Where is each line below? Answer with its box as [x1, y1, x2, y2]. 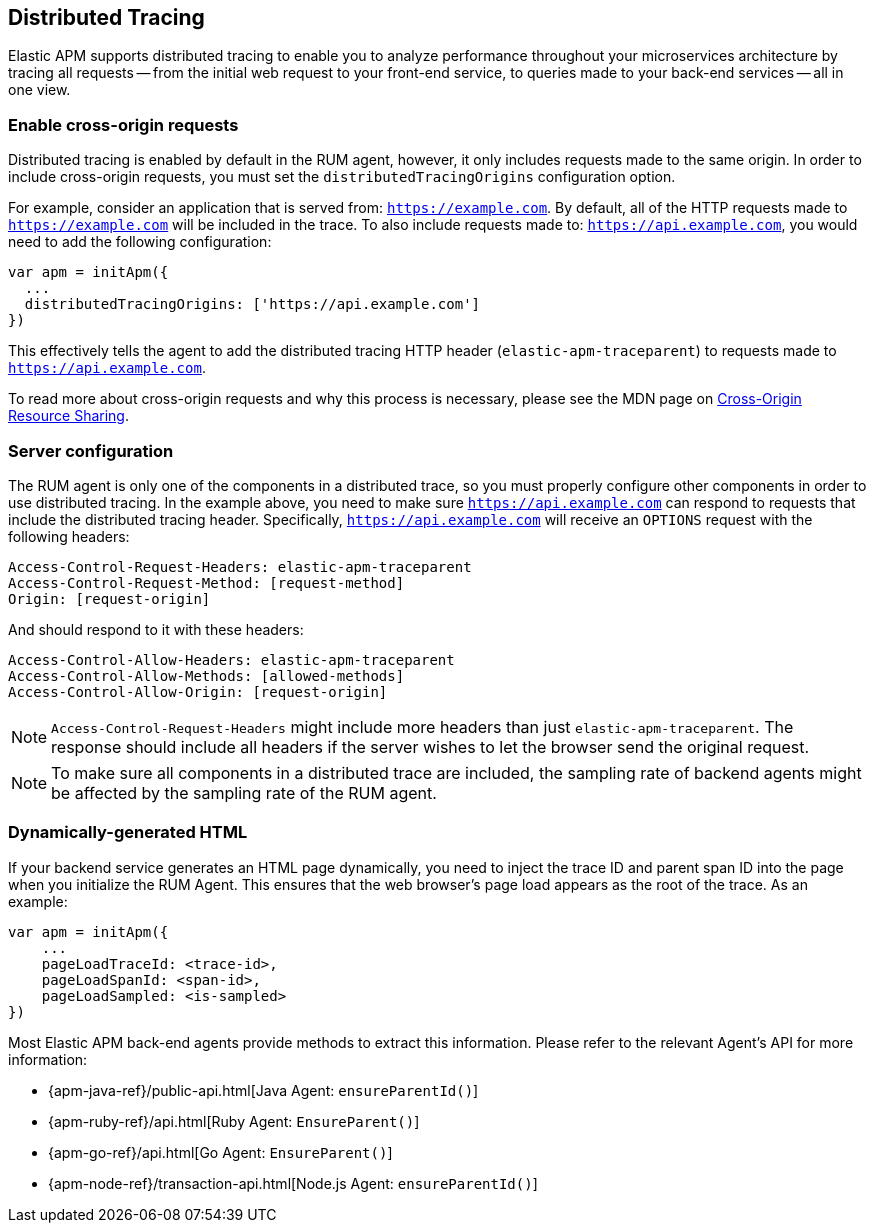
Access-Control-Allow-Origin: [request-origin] [8, 683, 388, 700]
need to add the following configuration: [8, 233, 272, 251]
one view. [8, 81, 71, 99]
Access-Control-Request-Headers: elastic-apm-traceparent [8, 558, 472, 575]
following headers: [8, 527, 130, 545]
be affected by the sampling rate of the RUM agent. [51, 782, 437, 803]
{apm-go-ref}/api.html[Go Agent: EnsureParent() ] [48, 1143, 393, 1161]
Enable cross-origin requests [8, 114, 239, 135]
